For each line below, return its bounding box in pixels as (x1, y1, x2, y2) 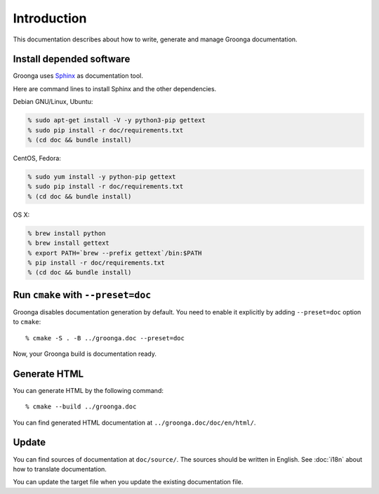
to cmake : (13, 318, 41, 326)
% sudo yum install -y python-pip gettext (27, 173, 176, 180)
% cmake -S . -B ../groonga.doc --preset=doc (25, 334, 185, 342)
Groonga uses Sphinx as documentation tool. (13, 72, 144, 80)
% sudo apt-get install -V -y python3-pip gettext (27, 116, 206, 124)
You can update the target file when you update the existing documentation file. (13, 478, 244, 486)
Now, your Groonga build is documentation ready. (13, 349, 157, 358)
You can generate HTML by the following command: (13, 386, 164, 394)
